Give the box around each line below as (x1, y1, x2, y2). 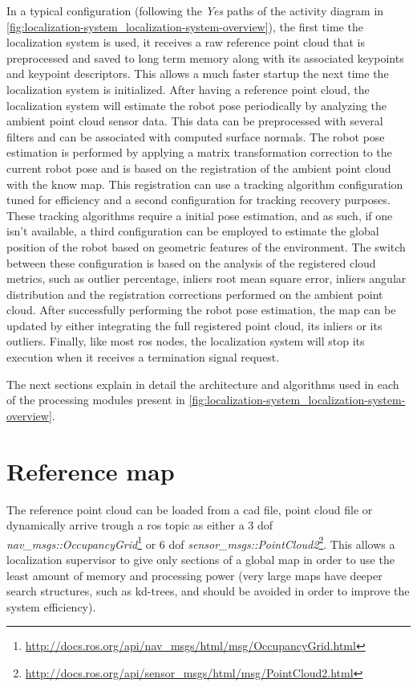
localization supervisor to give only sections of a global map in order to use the (6, 551, 395, 567)
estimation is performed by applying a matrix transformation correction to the (6, 144, 392, 161)
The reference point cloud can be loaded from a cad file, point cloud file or (6, 501, 373, 517)
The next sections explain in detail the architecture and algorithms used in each (6, 375, 399, 392)
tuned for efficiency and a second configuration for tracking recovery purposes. (6, 191, 391, 208)
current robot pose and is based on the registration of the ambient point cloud (6, 159, 391, 176)
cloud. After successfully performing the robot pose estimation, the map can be (6, 301, 396, 318)
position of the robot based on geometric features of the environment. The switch (6, 238, 406, 255)
